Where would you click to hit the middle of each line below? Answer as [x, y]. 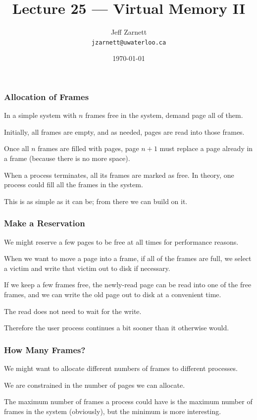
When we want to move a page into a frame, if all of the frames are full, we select [128, 258]
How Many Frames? [45, 349]
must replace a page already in [206, 148]
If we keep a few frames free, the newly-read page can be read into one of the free [128, 285]
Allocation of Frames [47, 96]
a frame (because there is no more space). [67, 158]
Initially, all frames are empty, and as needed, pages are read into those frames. [124, 131]
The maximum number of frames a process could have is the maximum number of [128, 401]
